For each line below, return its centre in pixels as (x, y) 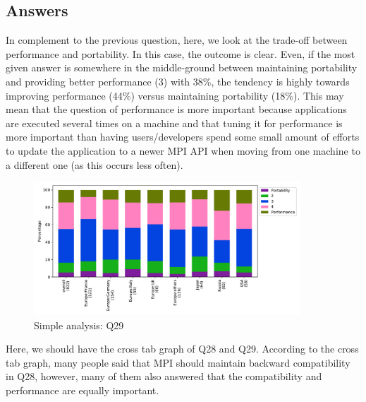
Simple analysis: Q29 (79, 325)
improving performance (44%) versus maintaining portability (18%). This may (175, 95)
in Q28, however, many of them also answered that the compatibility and (164, 376)
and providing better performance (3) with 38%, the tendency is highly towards (178, 81)
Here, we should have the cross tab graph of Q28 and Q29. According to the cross (182, 349)
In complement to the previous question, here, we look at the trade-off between (177, 40)
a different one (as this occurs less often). (94, 164)
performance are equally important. (83, 390)
